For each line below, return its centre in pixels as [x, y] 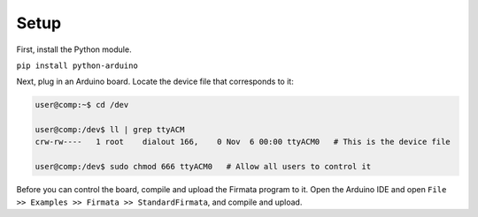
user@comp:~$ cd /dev [82, 105]
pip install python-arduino [77, 65]
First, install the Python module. [74, 49]
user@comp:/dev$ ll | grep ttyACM [110, 130]
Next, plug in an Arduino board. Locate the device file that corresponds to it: [155, 82]
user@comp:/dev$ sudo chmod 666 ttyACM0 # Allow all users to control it [203, 167]
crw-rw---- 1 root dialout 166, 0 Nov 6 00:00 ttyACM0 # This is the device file [243, 142]
